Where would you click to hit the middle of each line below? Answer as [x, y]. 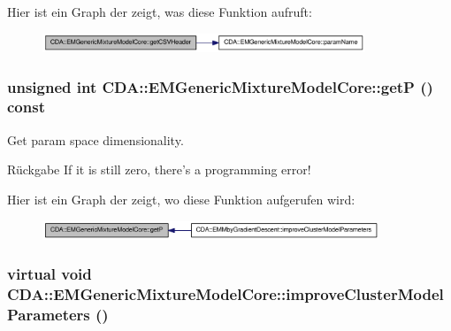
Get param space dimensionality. [96, 139]
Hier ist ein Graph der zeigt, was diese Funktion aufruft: [160, 12]
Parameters [49, 315]
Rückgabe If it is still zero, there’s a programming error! [159, 169]
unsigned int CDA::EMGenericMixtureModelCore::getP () [220, 86]
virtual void [50, 274]
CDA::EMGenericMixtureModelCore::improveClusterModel [225, 294]
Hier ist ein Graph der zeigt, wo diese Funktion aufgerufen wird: [181, 199]
